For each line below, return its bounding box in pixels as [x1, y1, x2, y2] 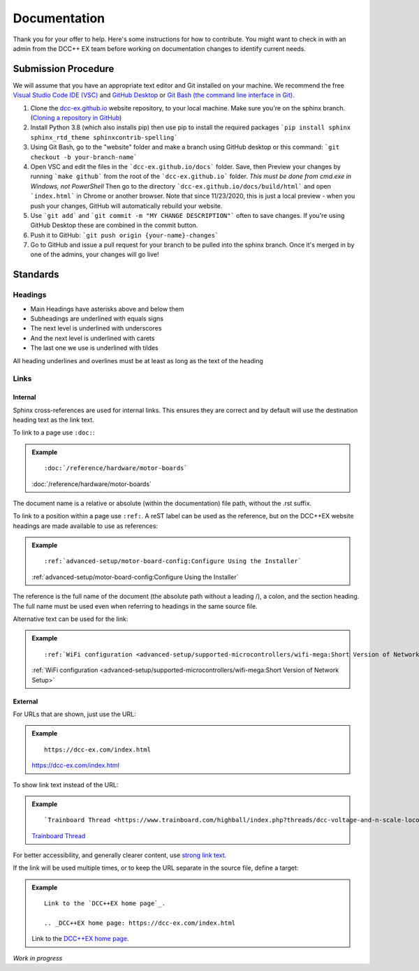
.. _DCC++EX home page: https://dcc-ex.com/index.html [44, 919, 236, 927]
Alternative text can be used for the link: [13, 615, 128, 623]
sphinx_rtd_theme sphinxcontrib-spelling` [30, 133, 178, 141]
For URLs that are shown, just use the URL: [13, 710, 136, 718]
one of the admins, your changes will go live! [30, 250, 159, 258]
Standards [13, 269, 59, 281]
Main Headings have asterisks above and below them [30, 305, 184, 313]
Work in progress [13, 954, 63, 962]
